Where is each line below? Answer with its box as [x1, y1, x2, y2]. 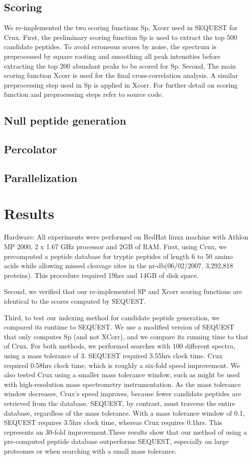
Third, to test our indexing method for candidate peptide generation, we [4, 312, 219, 322]
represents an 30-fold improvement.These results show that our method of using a [4, 426, 247, 437]
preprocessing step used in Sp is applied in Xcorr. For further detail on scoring [4, 79, 238, 90]
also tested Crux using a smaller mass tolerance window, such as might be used [4, 369, 240, 380]
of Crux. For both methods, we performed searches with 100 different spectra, [4, 341, 235, 351]
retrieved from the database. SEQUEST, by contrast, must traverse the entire [4, 398, 235, 408]
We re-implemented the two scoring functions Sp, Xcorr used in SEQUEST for [4, 22, 238, 33]
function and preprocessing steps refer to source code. [4, 89, 164, 99]
